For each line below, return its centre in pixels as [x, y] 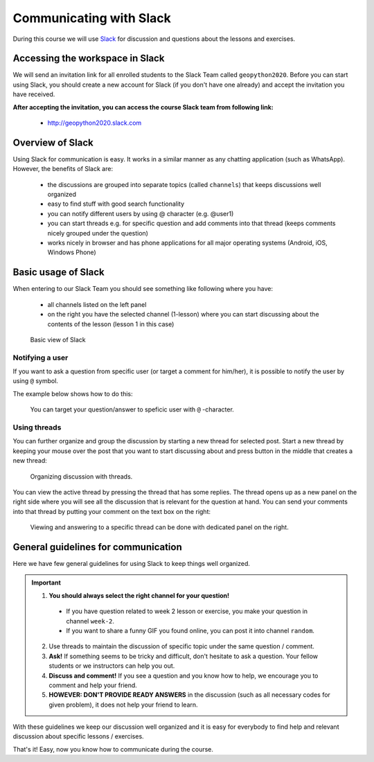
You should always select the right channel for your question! [139, 595]
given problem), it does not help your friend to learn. [123, 705]
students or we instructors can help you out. [112, 666]
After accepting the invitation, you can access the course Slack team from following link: [143, 107]
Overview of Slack [53, 142]
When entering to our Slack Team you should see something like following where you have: [143, 289]
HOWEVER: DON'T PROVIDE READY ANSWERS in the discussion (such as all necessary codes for [189, 695]
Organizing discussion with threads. [81, 476]
